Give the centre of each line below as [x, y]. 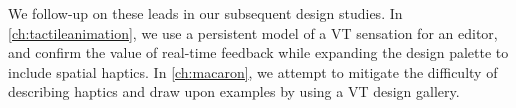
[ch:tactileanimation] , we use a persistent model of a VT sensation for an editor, [253, 32]
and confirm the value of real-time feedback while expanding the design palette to [258, 52]
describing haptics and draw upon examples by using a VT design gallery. [234, 91]
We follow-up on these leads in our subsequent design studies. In [205, 13]
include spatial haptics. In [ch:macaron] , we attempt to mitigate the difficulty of [253, 71]
